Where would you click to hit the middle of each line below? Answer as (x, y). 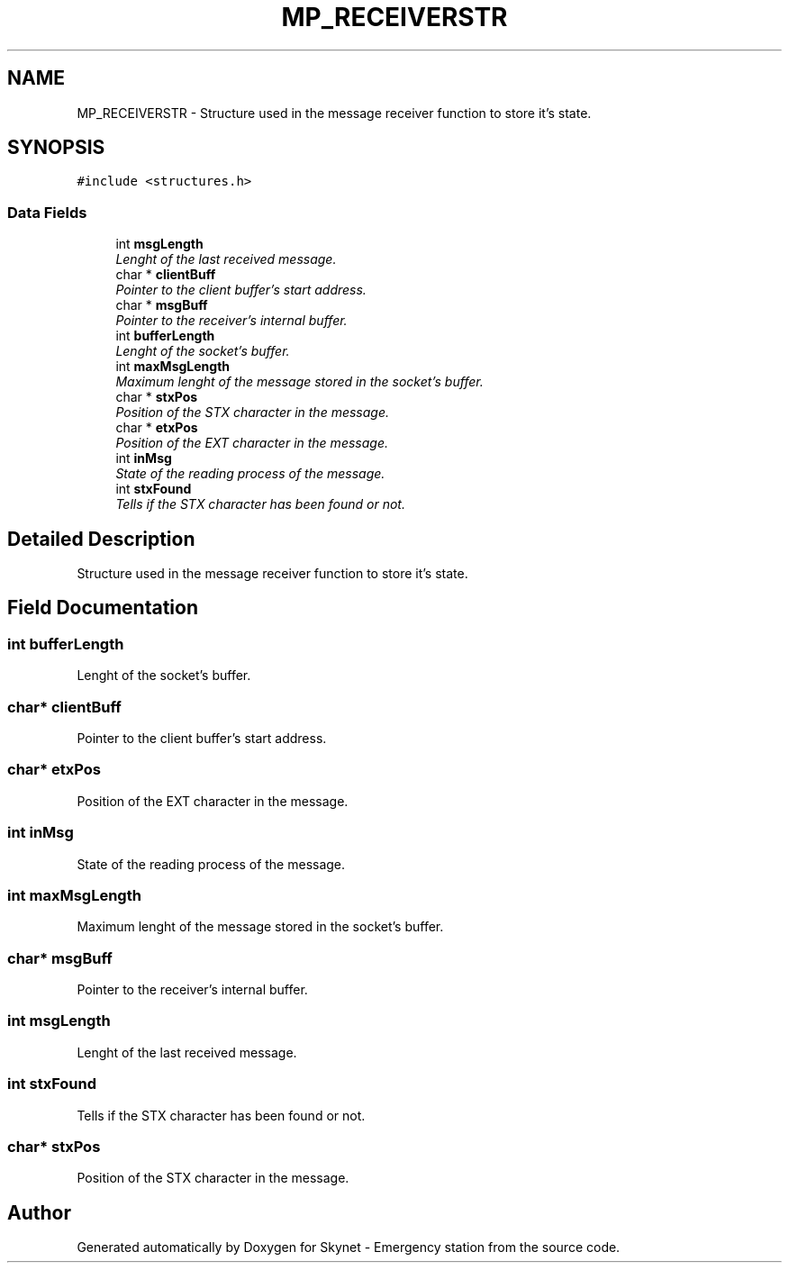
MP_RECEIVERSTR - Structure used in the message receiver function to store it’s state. (334, 113)
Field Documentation (103, 608)
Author (39, 1212)
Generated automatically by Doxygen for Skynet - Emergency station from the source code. (349, 1247)
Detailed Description (101, 539)
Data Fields (47, 212)
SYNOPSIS (56, 148)
